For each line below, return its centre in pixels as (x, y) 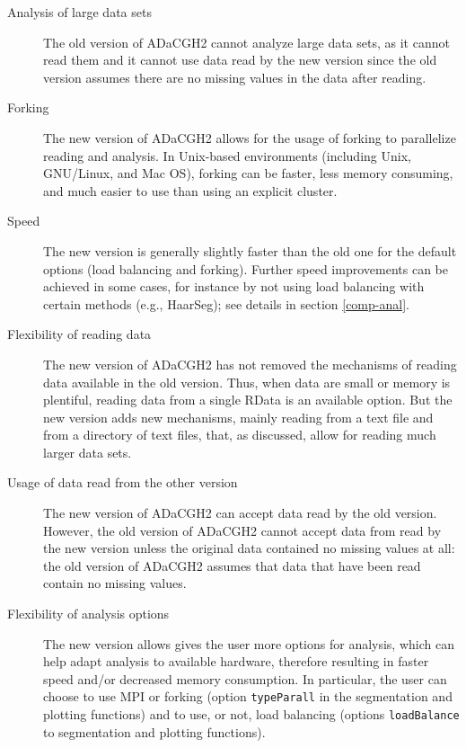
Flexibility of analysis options (88, 614)
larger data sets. (88, 452)
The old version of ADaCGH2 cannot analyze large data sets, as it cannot (246, 42)
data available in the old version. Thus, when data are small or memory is (247, 382)
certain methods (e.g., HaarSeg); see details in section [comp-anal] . (226, 303)
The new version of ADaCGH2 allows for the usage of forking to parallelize (250, 137)
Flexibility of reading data (79, 334)
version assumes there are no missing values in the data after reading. (235, 77)
